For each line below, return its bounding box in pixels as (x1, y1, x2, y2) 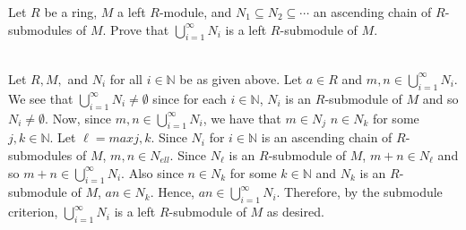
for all (109, 69, 142, 88)
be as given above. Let (179, 69, 303, 88)
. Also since (121, 163, 184, 182)
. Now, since (45, 108, 112, 127)
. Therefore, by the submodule (276, 183, 443, 201)
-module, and (159, 3, 232, 21)
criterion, (8, 202, 58, 221)
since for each (152, 89, 227, 107)
